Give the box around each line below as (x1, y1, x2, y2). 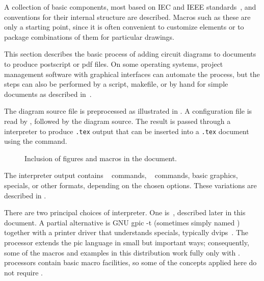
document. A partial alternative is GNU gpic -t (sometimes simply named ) (4, 217, 240, 227)
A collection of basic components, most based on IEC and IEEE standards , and (4, 2, 256, 12)
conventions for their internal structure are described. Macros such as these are (4, 11, 251, 22)
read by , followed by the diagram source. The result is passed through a (4, 115, 231, 126)
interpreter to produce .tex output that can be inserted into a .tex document (4, 125, 249, 136)
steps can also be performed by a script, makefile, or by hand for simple (4, 79, 228, 89)
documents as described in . (4, 88, 92, 99)
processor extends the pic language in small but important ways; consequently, (4, 237, 249, 247)
